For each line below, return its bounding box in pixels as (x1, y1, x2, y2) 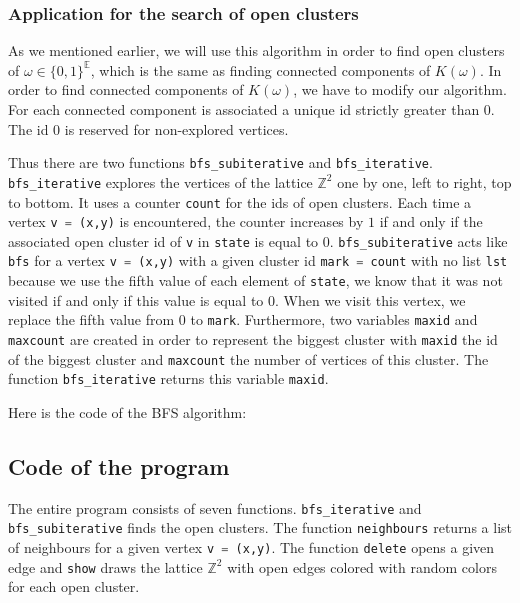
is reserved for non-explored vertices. (64, 118, 289, 139)
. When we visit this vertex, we (275, 289, 466, 310)
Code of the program (8, 450, 230, 481)
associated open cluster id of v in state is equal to (8, 230, 319, 251)
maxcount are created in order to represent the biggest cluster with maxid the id (8, 329, 498, 350)
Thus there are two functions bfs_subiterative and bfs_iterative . (8, 152, 433, 173)
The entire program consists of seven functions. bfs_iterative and (8, 497, 422, 518)
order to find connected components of (8, 79, 244, 100)
